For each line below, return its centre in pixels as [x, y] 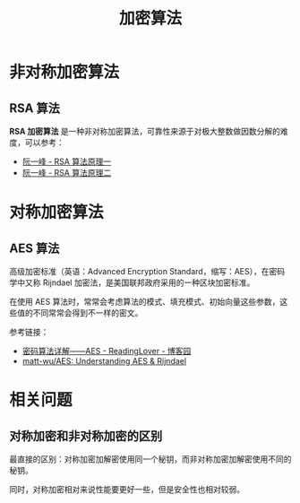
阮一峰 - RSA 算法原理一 [67, 161]
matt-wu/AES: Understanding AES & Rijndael [104, 361]
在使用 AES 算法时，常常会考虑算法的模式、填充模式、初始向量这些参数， [145, 302]
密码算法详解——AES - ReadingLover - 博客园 [107, 351]
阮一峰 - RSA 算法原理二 [67, 173]
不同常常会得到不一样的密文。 [88, 313]
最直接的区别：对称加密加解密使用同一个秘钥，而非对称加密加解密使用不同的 [150, 459]
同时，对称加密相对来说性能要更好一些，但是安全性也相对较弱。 [127, 489]
